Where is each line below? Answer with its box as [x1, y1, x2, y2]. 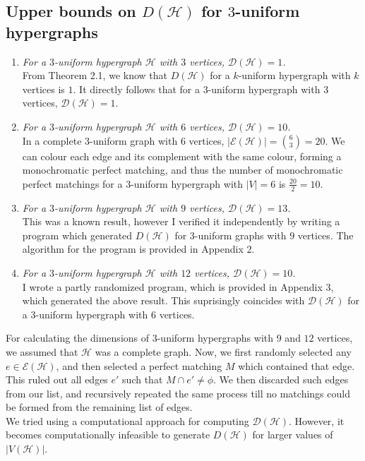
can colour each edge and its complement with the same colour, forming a [22, 148, 342, 163]
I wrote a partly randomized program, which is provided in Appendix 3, [22, 279, 334, 294]
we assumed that [6, 344, 78, 359]
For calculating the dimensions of [6, 330, 150, 345]
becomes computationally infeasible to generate [6, 427, 210, 442]
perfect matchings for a [22, 176, 123, 191]
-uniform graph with [90, 133, 178, 148]
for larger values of [252, 427, 333, 442]
